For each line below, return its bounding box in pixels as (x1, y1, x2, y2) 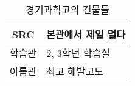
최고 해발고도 (46, 64, 103, 78)
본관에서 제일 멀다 (46, 27, 126, 41)
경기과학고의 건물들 (26, 2, 109, 16)
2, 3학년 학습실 (46, 46, 110, 60)
